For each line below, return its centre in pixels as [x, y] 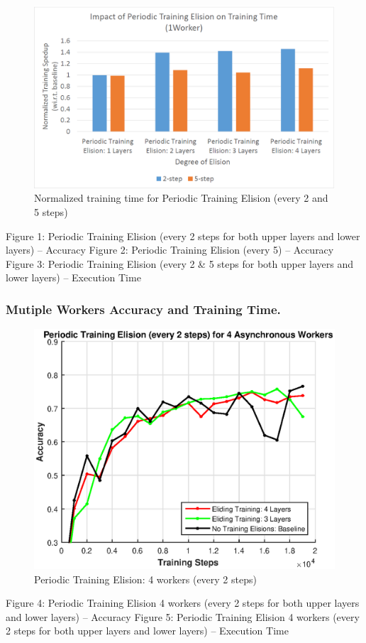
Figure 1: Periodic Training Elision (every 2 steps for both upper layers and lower [183, 236]
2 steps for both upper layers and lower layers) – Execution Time [147, 631]
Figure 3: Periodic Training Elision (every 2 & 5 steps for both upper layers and [180, 263]
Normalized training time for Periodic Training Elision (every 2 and [181, 198]
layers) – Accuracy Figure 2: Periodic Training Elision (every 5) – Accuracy [170, 250]
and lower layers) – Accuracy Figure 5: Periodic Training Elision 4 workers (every [183, 616]
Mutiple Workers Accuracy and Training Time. [143, 309]
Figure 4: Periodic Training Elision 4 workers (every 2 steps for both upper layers [183, 603]
